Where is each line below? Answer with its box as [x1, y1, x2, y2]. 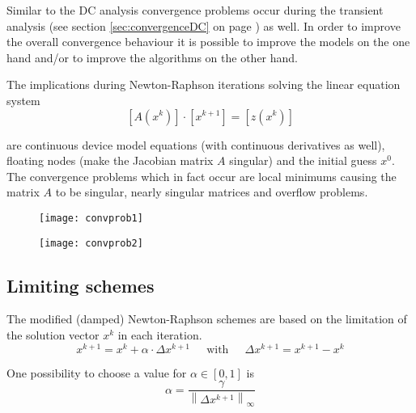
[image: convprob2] [39, 237, 143, 249]
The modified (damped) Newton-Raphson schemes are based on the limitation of [6, 310, 407, 327]
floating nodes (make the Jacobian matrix [6, 152, 214, 169]
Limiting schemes [6, 272, 155, 297]
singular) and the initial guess [229, 152, 377, 169]
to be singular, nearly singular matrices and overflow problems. [55, 183, 368, 200]
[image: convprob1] [39, 212, 143, 224]
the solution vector [6, 327, 100, 343]
